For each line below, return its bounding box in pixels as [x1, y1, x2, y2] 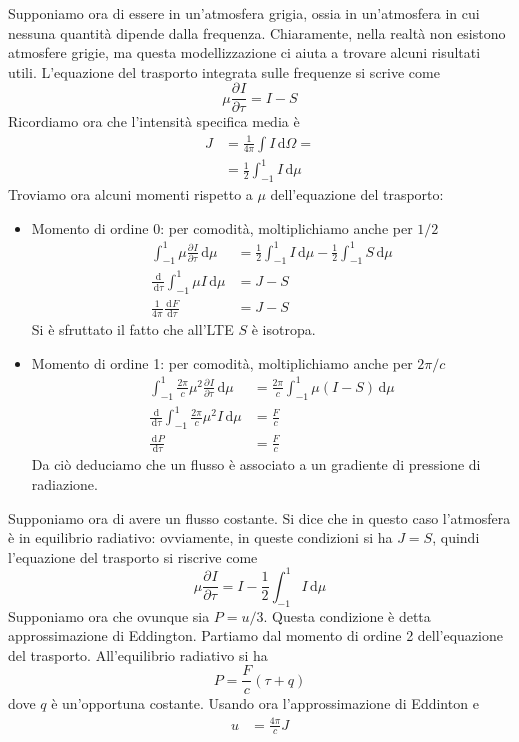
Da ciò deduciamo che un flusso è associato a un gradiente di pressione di [31, 454, 481, 475]
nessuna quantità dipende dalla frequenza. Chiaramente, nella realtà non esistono [8, 22, 506, 43]
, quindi [432, 527, 480, 548]
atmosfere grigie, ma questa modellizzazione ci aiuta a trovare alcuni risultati [8, 42, 481, 63]
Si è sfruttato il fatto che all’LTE [31, 319, 234, 340]
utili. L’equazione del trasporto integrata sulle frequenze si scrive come [8, 61, 440, 82]
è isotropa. [251, 319, 316, 340]
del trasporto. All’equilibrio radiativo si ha [8, 644, 268, 665]
